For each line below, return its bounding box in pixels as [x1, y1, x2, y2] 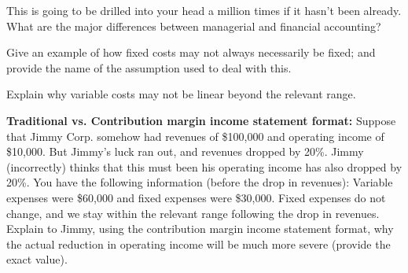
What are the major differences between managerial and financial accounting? [6, 17, 381, 34]
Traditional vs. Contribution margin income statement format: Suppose [6, 112, 396, 128]
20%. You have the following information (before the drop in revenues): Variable [6, 174, 393, 190]
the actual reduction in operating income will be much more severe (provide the [6, 235, 391, 252]
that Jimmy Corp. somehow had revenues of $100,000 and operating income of [6, 127, 384, 144]
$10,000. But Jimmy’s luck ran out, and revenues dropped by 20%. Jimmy [6, 143, 364, 160]
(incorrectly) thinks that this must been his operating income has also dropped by [6, 158, 402, 175]
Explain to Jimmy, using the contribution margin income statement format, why [6, 220, 394, 237]
